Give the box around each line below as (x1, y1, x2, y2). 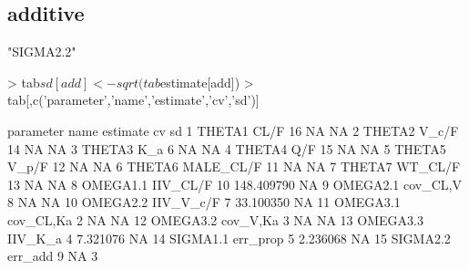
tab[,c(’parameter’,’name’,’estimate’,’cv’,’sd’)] (7, 90, 260, 109)
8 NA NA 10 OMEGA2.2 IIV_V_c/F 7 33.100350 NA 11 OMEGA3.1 (7, 192, 401, 212)
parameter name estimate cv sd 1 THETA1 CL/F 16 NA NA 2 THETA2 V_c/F (7, 120, 459, 140)
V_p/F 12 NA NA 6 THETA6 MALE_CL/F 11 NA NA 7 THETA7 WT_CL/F (7, 157, 461, 176)
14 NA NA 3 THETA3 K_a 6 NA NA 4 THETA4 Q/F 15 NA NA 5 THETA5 (7, 139, 446, 158)
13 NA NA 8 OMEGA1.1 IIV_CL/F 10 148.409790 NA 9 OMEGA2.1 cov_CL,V (7, 174, 462, 193)
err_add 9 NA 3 (7, 246, 98, 265)
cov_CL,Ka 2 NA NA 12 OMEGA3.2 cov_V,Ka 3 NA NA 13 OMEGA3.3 (7, 210, 423, 229)
